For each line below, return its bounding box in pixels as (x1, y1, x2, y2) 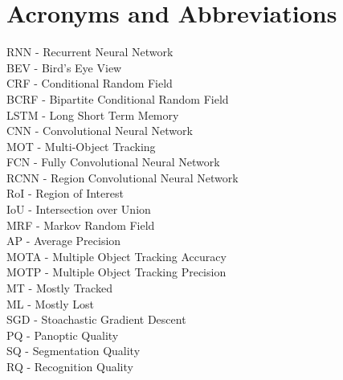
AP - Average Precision (6, 232, 121, 249)
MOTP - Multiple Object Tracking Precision (6, 264, 227, 280)
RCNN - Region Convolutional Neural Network (6, 169, 239, 186)
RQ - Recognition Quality (6, 358, 133, 374)
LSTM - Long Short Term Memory (6, 106, 179, 123)
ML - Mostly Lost (6, 295, 95, 312)
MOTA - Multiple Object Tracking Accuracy (6, 247, 227, 264)
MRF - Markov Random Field (6, 216, 155, 233)
